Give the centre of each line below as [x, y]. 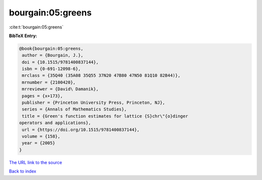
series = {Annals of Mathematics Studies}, [74, 109]
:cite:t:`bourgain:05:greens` [36, 27]
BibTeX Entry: [23, 36]
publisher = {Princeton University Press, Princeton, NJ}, [94, 103]
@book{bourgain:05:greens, [51, 48]
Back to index [23, 171]
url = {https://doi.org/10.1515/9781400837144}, [81, 130]
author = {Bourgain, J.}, [53, 55]
